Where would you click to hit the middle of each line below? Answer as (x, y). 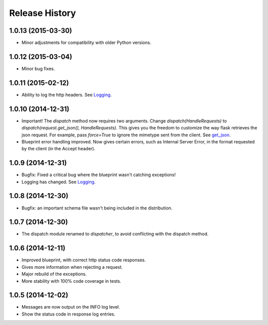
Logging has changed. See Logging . (59, 182)
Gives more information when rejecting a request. (72, 267)
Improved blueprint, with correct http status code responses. (84, 260)
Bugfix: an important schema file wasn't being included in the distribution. (97, 208)
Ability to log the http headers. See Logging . (67, 95)
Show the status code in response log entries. (68, 314)
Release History (43, 13)
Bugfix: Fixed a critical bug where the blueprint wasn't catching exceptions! (99, 175)
